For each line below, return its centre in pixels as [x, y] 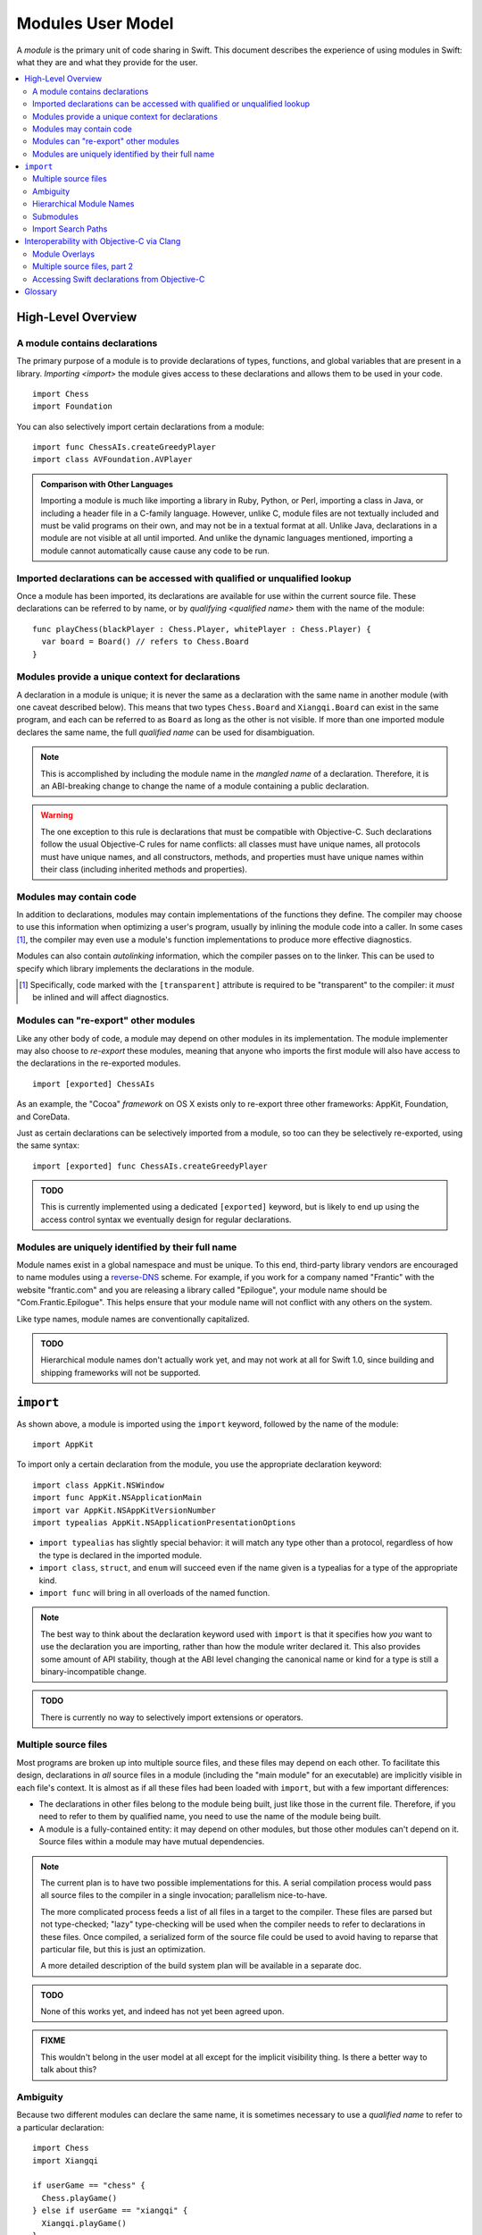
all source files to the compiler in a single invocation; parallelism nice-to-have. [184, 1895]
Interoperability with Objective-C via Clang [103, 241]
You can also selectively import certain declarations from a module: [141, 426]
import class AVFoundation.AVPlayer [112, 460]
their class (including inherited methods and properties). [144, 869]
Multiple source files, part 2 [83, 266]
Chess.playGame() [79, 2198]
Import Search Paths [70, 229]
